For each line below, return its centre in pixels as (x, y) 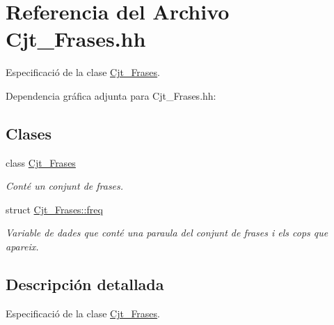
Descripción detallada (85, 284)
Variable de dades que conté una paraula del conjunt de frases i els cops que (167, 233)
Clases (29, 133)
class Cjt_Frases (41, 162)
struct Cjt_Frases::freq (54, 209)
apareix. (22, 247)
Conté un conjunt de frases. (65, 186)
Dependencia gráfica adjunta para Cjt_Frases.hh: (111, 95)
